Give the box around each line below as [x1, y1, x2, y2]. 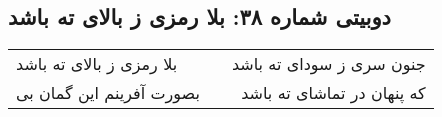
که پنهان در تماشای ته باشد [241, 81, 426, 105]
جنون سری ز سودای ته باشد [231, 52, 426, 76]
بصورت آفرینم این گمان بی [16, 81, 200, 105]
